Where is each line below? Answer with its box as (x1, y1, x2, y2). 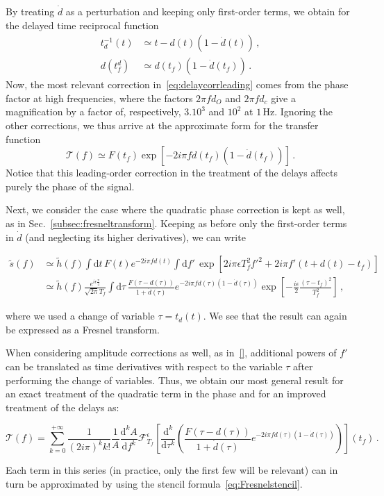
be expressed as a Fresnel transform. (6, 322, 160, 336)
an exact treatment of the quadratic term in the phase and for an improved (6, 386, 326, 401)
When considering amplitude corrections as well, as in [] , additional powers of (6, 345, 337, 360)
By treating (6, 4, 55, 18)
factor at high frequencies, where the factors (6, 90, 193, 105)
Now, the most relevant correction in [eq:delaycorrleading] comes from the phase (6, 77, 349, 92)
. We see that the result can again (203, 308, 347, 323)
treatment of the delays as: (6, 399, 119, 414)
